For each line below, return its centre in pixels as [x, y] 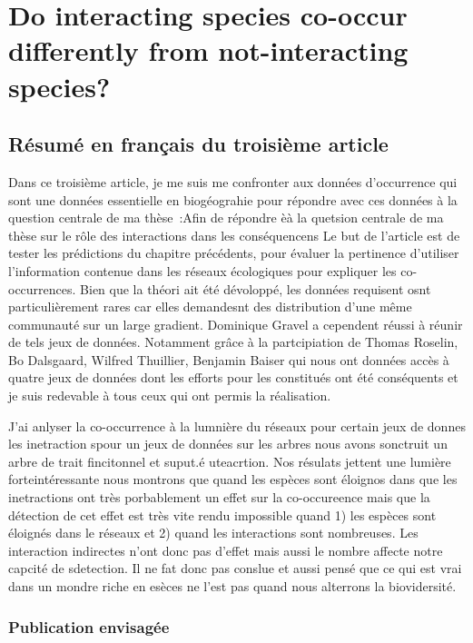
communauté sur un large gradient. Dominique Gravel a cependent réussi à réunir [236, 324]
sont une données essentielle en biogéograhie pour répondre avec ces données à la [233, 199]
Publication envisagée [89, 626]
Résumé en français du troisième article [198, 144]
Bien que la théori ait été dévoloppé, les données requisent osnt [256, 288]
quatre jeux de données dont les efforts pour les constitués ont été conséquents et [233, 377]
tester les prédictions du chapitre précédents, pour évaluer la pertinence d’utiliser [234, 253]
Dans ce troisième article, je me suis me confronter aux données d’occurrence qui [233, 181]
